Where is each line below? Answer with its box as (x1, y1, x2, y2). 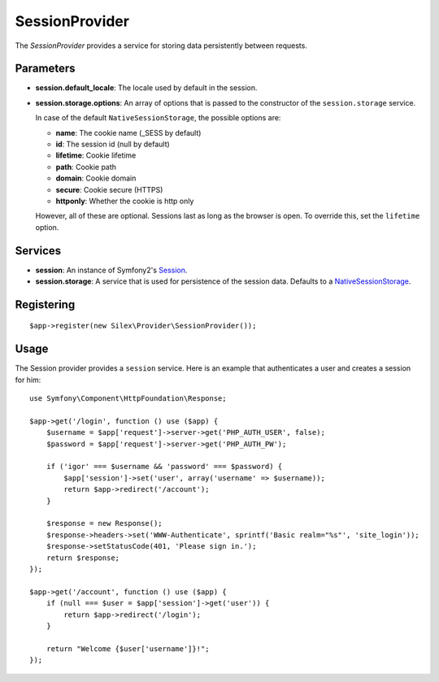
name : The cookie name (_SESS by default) (55, 128, 202, 137)
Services (15, 244, 62, 258)
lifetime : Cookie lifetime (55, 150, 137, 160)
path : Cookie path (55, 162, 117, 172)
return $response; (46, 553, 120, 563)
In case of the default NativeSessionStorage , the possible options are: (35, 113, 281, 123)
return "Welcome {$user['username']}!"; (46, 644, 211, 654)
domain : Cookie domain (55, 173, 137, 183)
